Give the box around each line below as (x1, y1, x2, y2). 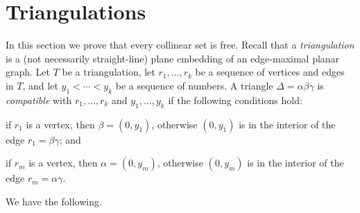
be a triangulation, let (62, 65, 155, 79)
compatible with (6, 92, 72, 107)
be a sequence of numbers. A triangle (115, 78, 273, 92)
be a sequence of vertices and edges (195, 65, 345, 79)
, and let (22, 78, 58, 92)
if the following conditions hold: (168, 92, 302, 107)
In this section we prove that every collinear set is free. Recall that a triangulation (6, 37, 354, 52)
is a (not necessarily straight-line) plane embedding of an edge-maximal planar (6, 51, 340, 65)
